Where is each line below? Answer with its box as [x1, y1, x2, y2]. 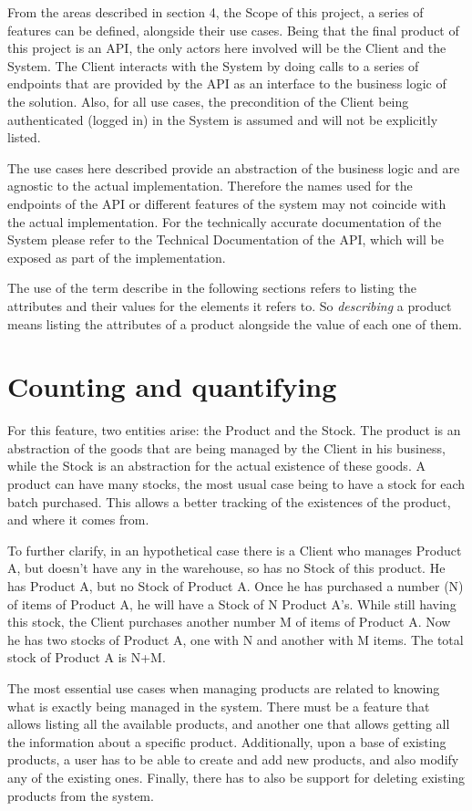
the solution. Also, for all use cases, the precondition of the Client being [7, 91, 409, 110]
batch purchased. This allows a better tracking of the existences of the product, [7, 492, 451, 511]
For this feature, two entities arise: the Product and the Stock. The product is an [7, 421, 461, 440]
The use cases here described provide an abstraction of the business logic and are [7, 158, 460, 177]
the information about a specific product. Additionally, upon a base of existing [7, 732, 446, 751]
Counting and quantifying [7, 368, 337, 405]
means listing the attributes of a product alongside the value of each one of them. [7, 314, 462, 333]
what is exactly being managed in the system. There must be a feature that [7, 696, 430, 715]
